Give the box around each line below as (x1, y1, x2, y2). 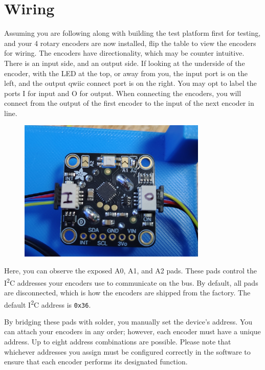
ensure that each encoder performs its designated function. (4, 356, 188, 367)
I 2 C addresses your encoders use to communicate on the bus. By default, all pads (4, 275, 258, 288)
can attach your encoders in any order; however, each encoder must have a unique (4, 326, 261, 337)
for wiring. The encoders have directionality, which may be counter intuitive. (4, 48, 245, 58)
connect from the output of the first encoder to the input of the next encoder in (4, 98, 254, 108)
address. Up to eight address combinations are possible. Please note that (4, 336, 231, 347)
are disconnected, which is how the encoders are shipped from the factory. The (4, 287, 251, 297)
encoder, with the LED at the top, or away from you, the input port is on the (4, 67, 248, 78)
